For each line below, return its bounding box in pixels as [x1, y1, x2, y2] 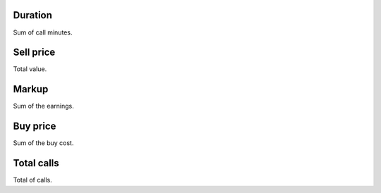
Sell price [13, 46, 56, 58]
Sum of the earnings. [13, 102, 74, 111]
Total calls [13, 157, 59, 169]
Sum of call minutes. [13, 28, 73, 37]
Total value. [13, 65, 47, 73]
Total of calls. [13, 176, 52, 185]
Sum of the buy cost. [13, 139, 74, 147]
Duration [13, 9, 53, 21]
